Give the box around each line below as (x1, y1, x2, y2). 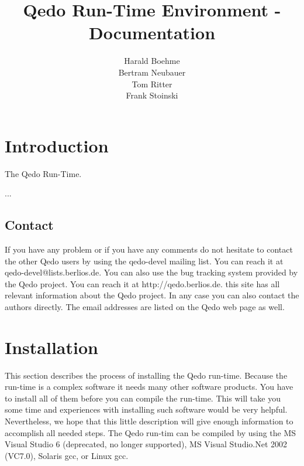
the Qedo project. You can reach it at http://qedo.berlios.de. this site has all (5, 277, 280, 290)
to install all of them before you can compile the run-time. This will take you (5, 392, 281, 404)
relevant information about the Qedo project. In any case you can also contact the (5, 289, 299, 301)
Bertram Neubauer (118, 66, 186, 78)
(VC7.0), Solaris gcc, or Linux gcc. (5, 449, 129, 461)
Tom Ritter (132, 77, 172, 90)
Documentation (88, 21, 216, 45)
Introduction (5, 133, 109, 157)
